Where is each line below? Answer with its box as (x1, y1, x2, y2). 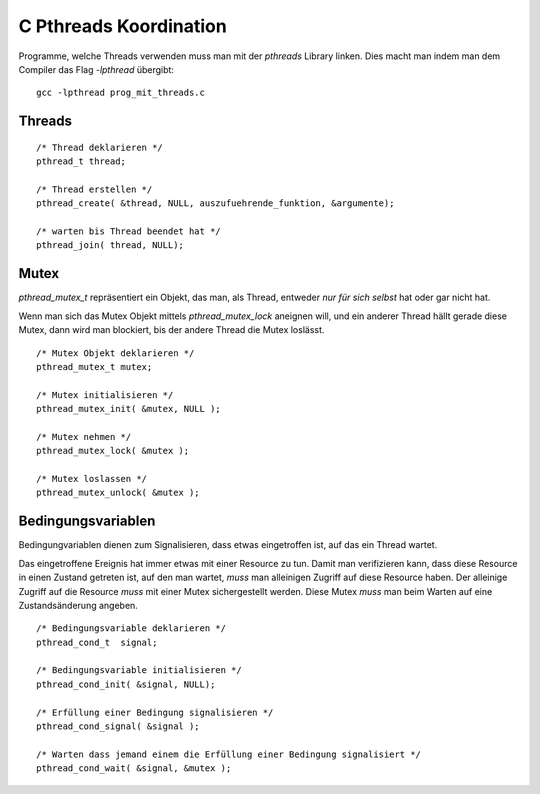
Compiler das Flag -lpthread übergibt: (18, 63, 175, 75)
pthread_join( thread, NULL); (36, 240, 185, 251)
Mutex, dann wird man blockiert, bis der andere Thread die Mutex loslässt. (18, 324, 325, 336)
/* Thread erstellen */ (36, 183, 153, 195)
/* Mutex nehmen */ (36, 431, 132, 442)
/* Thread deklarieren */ (36, 141, 164, 153)
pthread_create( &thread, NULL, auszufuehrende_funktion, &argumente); (36, 198, 395, 209)
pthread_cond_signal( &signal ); (36, 721, 200, 732)
